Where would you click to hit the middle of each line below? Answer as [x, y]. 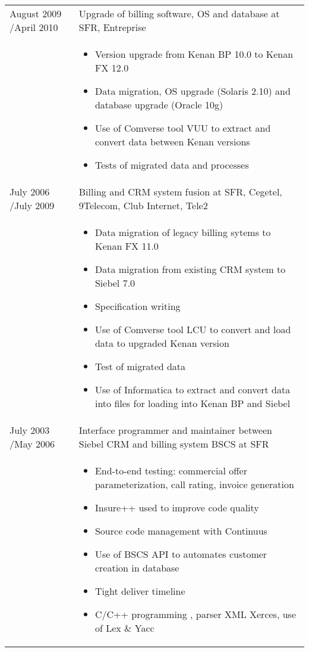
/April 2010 [34, 27]
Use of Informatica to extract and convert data [193, 389]
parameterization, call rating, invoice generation [194, 484]
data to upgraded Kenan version [162, 343]
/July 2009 [32, 205]
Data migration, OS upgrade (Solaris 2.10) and [193, 91]
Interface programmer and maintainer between [175, 430]
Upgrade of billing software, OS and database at [179, 13]
